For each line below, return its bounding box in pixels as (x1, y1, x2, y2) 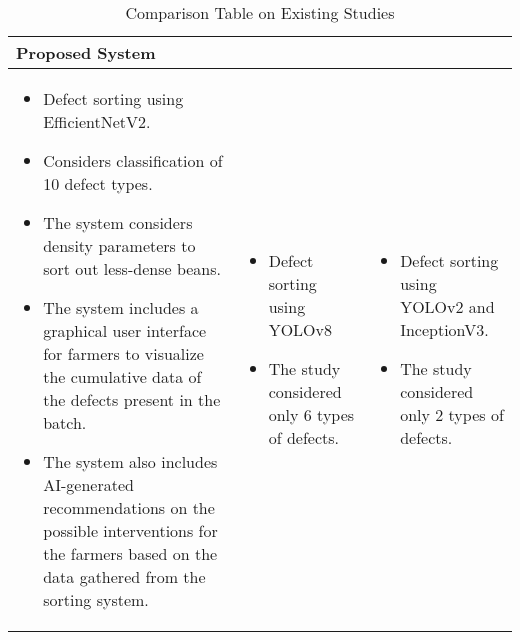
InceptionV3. (400, 318, 489, 341)
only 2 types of (400, 403, 504, 426)
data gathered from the (43, 565, 206, 588)
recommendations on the (43, 496, 215, 519)
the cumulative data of (43, 365, 202, 388)
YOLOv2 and (400, 295, 495, 318)
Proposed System (16, 41, 156, 64)
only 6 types (268, 403, 355, 426)
